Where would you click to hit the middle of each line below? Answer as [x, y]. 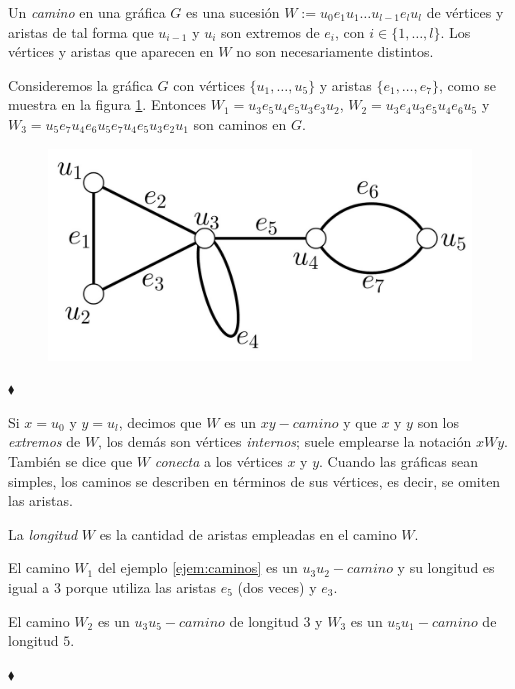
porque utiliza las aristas [140, 586]
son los [438, 421]
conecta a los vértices [218, 460]
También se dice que [70, 460]
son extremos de [270, 31]
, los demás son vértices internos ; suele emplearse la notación [285, 441]
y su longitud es [446, 567]
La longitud [43, 533]
